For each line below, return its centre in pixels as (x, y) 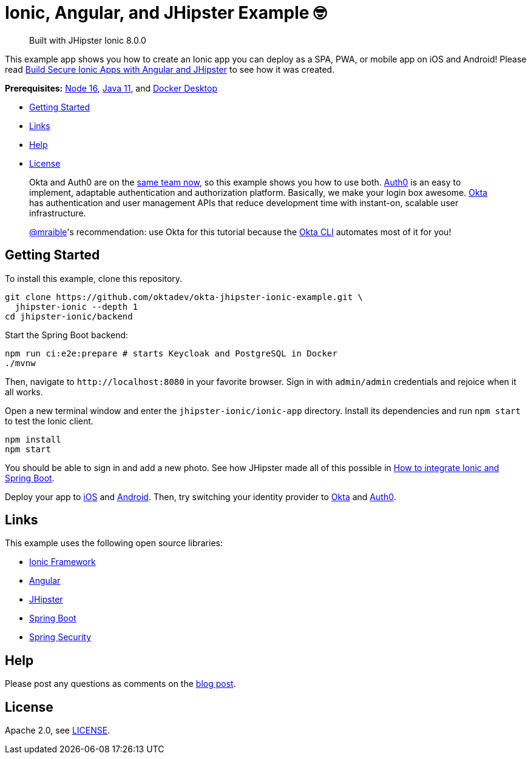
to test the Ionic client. (49, 421)
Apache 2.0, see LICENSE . (58, 731)
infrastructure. (58, 213)
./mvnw (20, 363)
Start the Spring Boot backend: (67, 335)
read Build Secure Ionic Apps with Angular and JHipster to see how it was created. (170, 69)
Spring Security (60, 637)
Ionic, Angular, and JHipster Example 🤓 (166, 13)
